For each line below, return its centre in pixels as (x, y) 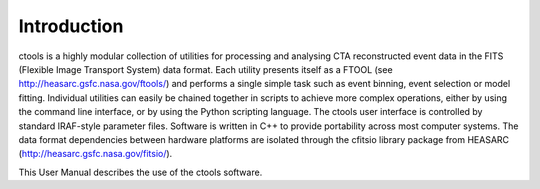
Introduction (71, 26)
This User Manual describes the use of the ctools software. (140, 172)
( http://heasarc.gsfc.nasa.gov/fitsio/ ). (95, 154)
